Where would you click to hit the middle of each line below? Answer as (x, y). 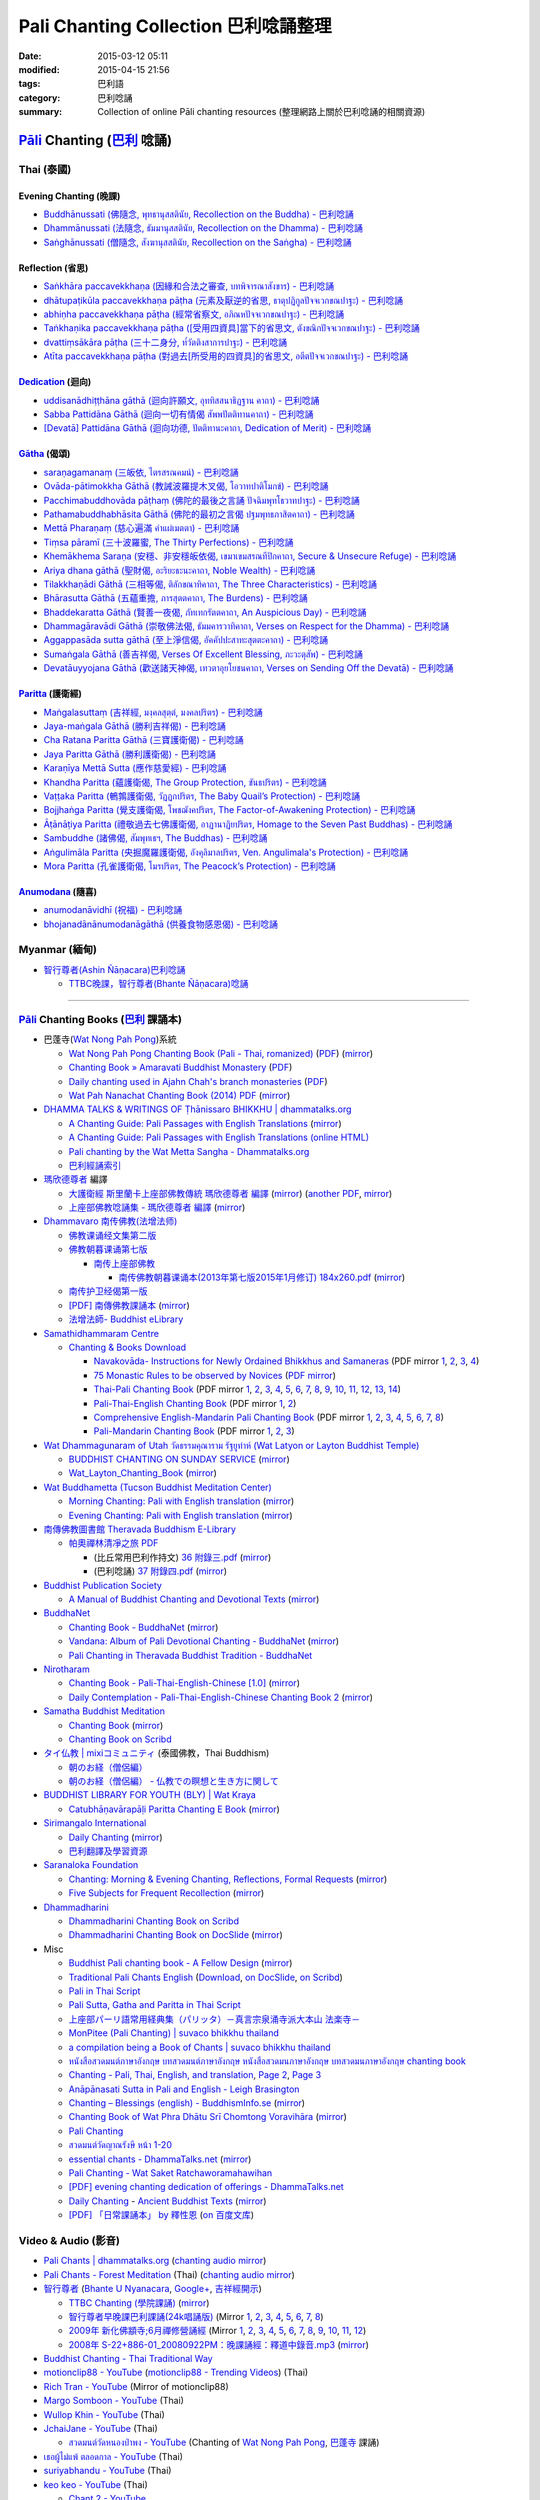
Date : (30, 56)
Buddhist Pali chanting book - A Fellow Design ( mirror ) (180, 1963)
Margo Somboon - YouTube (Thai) (114, 2401)
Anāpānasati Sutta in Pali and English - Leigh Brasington (184, 2089)
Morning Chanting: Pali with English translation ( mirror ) (181, 1501)
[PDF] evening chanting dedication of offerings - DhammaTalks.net (206, 2187)
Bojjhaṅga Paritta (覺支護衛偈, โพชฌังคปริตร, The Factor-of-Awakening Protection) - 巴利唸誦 (229, 810)
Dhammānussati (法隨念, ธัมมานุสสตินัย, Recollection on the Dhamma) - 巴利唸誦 (203, 228)
